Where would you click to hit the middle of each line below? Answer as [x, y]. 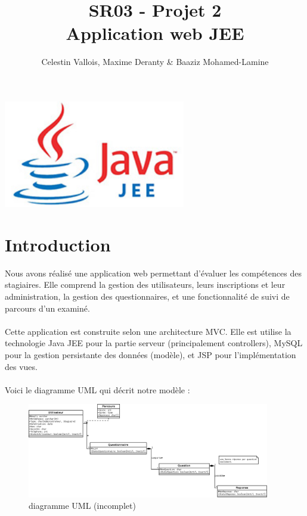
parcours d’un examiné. [47, 308]
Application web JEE [155, 33]
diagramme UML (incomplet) [82, 506]
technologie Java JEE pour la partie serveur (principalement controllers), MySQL [154, 343]
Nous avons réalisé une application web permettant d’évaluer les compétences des [153, 273]
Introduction [58, 244]
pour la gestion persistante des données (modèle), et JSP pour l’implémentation [151, 355]
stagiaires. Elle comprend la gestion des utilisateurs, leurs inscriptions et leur [145, 285]
